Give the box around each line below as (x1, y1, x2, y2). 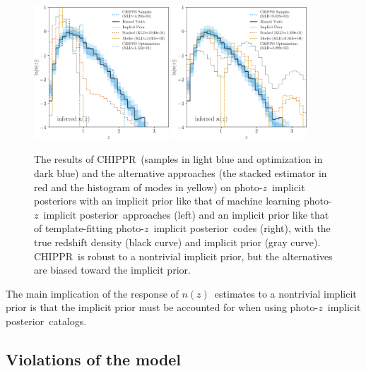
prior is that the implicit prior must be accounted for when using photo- (6, 300, 319, 315)
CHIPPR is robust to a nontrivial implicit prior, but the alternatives (34, 248, 333, 263)
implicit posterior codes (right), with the (153, 221, 331, 236)
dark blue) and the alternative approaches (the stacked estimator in (34, 166, 327, 181)
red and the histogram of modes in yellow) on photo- (34, 179, 263, 194)
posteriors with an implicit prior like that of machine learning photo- (34, 193, 332, 208)
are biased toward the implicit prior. (34, 262, 191, 277)
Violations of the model (6, 348, 182, 370)
